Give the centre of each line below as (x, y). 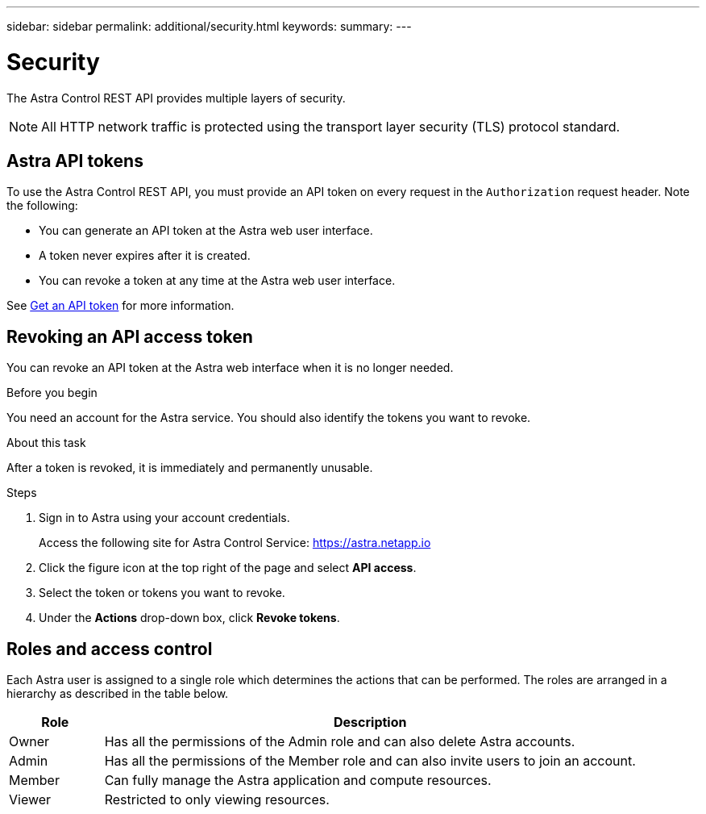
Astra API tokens (75, 161)
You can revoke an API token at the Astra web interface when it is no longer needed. (230, 368)
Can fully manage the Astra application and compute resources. (298, 781)
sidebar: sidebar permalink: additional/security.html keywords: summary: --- (209, 26)
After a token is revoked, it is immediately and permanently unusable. (190, 468)
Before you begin (52, 393)
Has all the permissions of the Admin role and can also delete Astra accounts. (340, 742)
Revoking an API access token (130, 336)
